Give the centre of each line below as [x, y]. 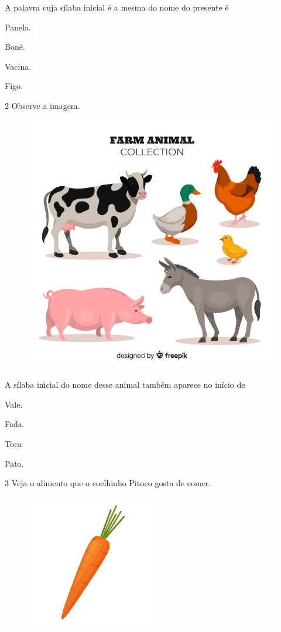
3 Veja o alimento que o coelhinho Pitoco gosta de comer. [108, 483]
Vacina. [18, 66]
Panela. [18, 27]
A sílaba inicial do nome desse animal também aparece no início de [125, 385]
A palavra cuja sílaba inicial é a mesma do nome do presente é [117, 7]
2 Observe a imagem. [42, 105]
